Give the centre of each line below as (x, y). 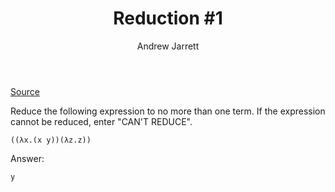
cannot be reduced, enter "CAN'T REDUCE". (101, 121)
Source (25, 91)
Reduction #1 (168, 18)
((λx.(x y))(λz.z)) (51, 140)
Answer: (27, 158)
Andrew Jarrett (168, 46)
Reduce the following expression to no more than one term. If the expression (168, 111)
